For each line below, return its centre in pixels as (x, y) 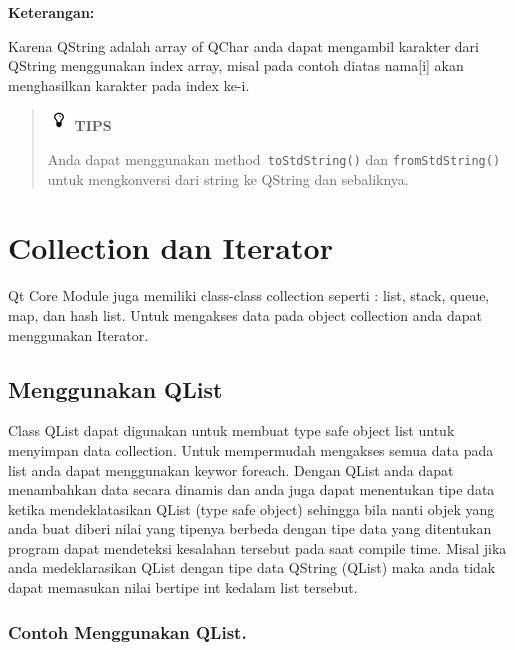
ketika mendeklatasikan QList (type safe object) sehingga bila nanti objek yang (251, 508)
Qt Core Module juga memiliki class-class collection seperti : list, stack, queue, (249, 295)
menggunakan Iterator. (78, 334)
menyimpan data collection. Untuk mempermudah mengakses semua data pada (251, 449)
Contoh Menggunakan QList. (127, 631)
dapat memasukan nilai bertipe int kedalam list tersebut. (183, 587)
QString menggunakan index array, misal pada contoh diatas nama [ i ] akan (236, 65)
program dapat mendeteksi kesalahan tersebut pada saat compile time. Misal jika (257, 547)
